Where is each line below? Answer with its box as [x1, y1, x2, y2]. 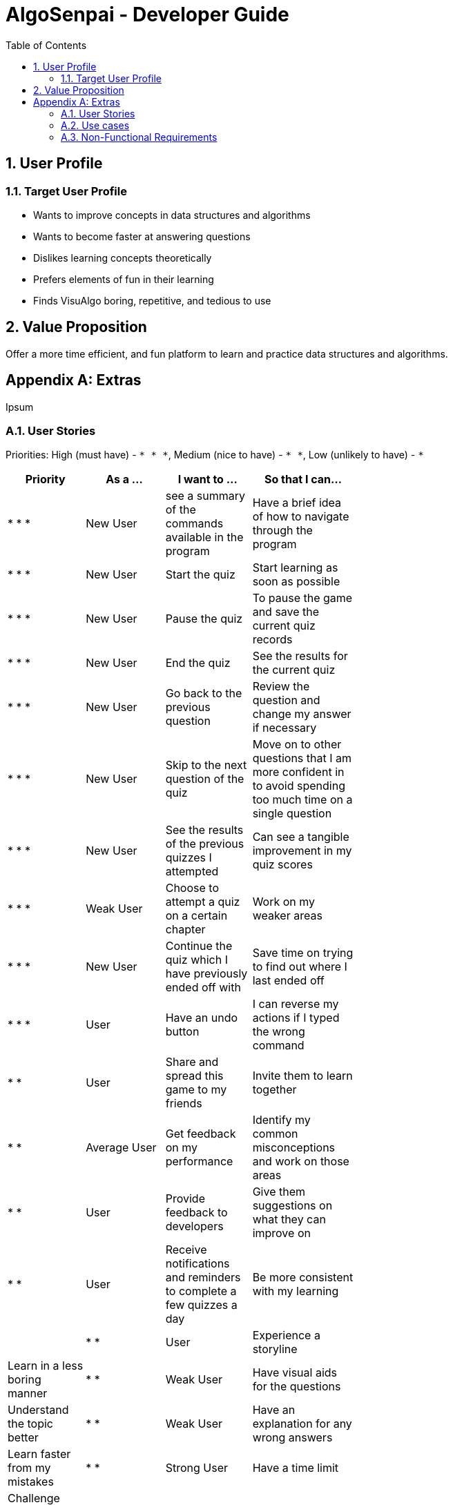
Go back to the [165, 686, 242, 701]
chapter [165, 922, 206, 937]
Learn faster [8, 1447, 71, 1462]
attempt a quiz [165, 895, 240, 909]
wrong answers [252, 1430, 333, 1445]
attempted [165, 864, 219, 879]
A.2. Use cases [61, 119, 130, 131]
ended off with [165, 980, 241, 995]
